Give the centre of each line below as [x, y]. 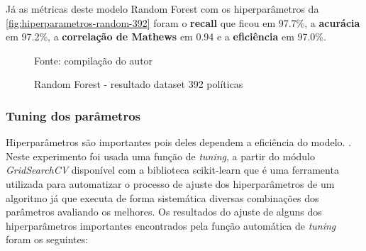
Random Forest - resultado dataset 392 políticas [139, 84]
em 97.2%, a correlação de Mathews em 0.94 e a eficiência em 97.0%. [166, 37]
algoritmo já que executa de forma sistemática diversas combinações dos [162, 197]
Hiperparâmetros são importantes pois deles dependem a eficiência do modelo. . [179, 142]
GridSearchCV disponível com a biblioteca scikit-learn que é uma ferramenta [172, 170]
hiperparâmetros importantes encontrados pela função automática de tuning [171, 225]
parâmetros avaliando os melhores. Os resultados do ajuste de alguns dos [164, 212]
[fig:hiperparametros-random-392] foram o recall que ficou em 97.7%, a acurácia [183, 22]
